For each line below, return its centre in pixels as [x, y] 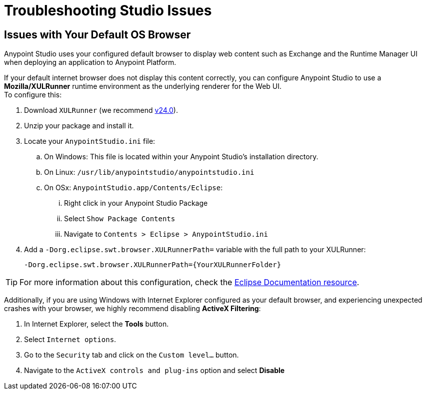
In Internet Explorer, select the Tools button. [96, 324]
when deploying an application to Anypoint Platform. [90, 62]
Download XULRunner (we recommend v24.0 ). [101, 110]
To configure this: [33, 95]
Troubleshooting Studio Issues [108, 10]
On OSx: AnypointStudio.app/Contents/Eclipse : [133, 188]
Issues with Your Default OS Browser [97, 34]
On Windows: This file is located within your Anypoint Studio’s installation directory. [181, 157]
